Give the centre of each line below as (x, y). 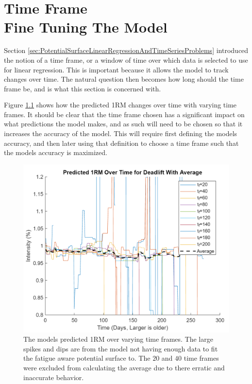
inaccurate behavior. (54, 377)
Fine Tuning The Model (86, 27)
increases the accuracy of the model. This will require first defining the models (121, 133)
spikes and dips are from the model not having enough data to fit (121, 348)
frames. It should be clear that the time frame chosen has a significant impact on (124, 114)
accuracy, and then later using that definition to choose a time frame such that (121, 143)
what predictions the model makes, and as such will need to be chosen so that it (123, 124)
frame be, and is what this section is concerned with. (83, 88)
